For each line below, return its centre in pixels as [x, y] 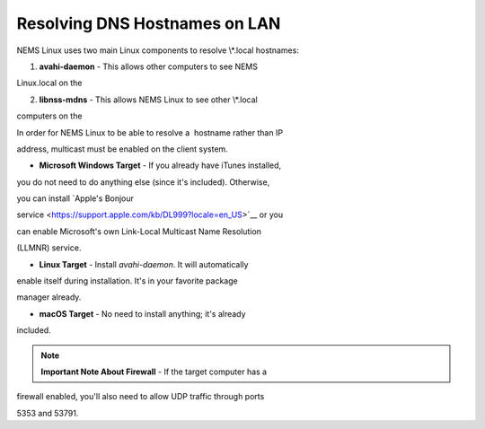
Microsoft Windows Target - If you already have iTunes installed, [160, 165]
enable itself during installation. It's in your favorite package [127, 281]
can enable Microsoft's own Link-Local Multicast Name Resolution [139, 231]
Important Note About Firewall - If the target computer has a [154, 372]
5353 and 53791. [48, 413]
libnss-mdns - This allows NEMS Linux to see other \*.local [148, 100]
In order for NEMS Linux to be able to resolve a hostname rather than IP [150, 132]
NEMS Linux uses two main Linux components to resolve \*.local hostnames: [158, 50]
